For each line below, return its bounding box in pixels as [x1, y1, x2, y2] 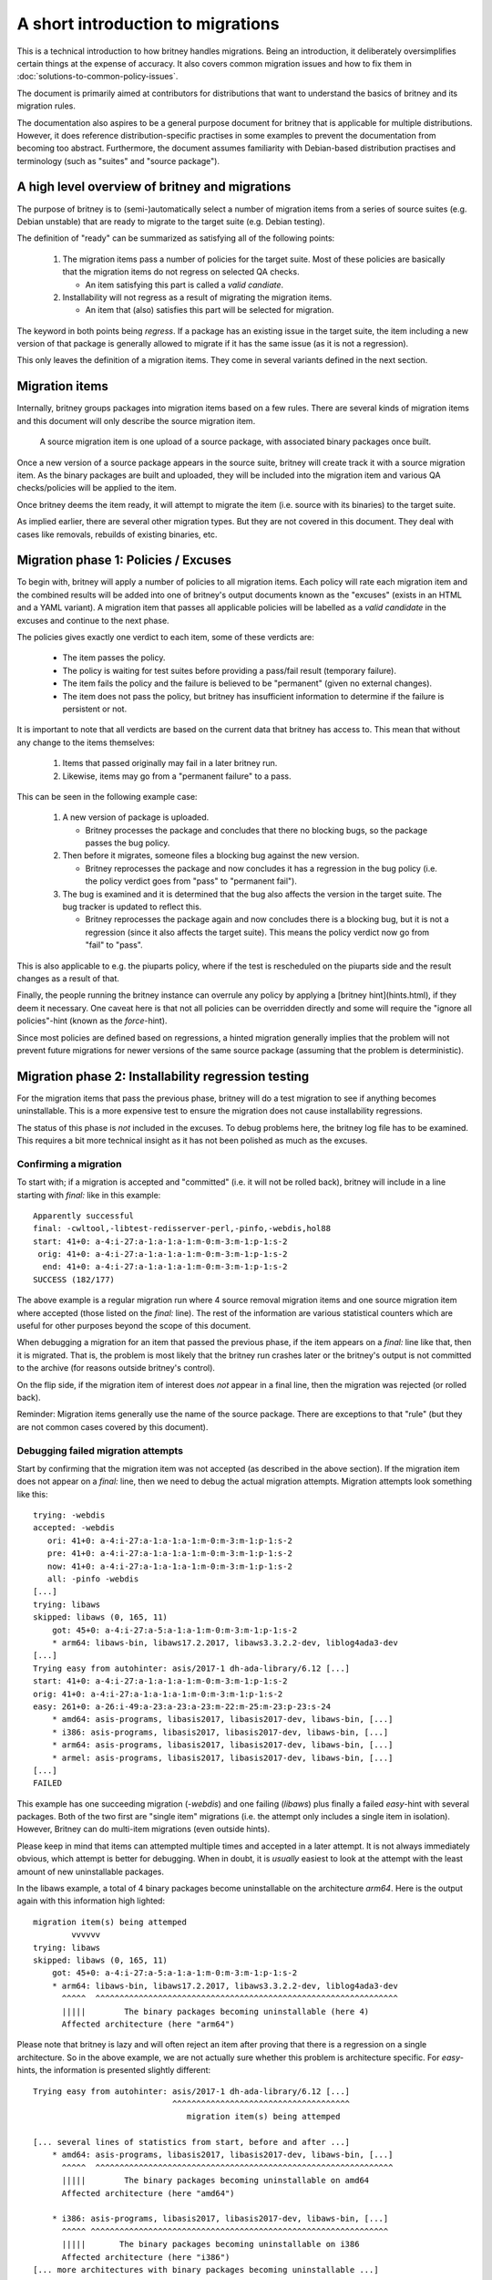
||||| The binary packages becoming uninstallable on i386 [61, 2239, 360, 2250]
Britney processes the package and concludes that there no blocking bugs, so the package [85, 824, 428, 835]
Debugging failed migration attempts [16, 1444, 184, 1456]
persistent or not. [62, 703, 128, 714]
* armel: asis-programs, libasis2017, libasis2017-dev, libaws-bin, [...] [51, 1752, 394, 1763]
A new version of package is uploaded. [62, 812, 210, 823]
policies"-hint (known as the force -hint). [16, 1015, 168, 1026]
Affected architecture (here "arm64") [61, 2018, 236, 2029]
